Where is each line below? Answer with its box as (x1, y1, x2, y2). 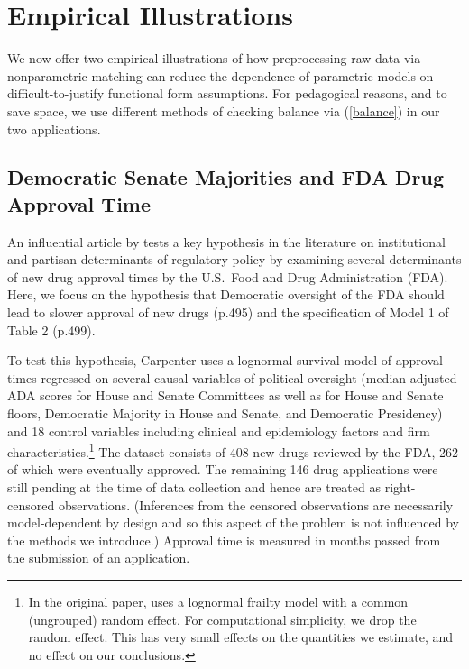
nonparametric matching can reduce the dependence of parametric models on (7, 66, 434, 85)
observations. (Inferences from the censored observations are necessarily (58, 495, 454, 514)
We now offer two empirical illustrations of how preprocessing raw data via (7, 49, 421, 68)
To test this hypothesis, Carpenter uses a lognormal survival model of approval (7, 351, 443, 370)
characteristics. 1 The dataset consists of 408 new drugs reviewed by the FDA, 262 (7, 440, 458, 461)
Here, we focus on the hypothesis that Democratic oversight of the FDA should (7, 285, 445, 304)
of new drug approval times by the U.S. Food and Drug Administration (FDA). (7, 267, 448, 286)
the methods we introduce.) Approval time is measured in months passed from (7, 530, 441, 549)
